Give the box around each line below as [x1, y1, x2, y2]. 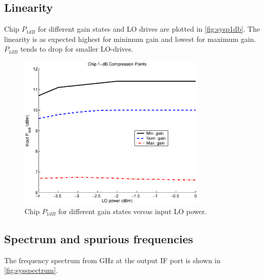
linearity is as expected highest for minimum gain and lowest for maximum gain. [4, 33, 256, 44]
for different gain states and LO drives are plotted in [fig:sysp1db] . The [38, 24, 260, 34]
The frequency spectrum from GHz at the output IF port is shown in [4, 254, 221, 265]
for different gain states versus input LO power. [58, 205, 207, 216]
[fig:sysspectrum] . [4, 265, 58, 275]
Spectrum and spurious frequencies [4, 230, 194, 246]
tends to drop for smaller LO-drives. [20, 43, 133, 54]
